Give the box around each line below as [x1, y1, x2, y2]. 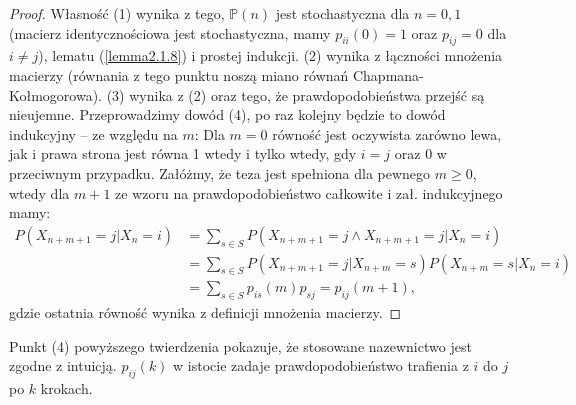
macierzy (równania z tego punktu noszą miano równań [9, 64, 349, 85]
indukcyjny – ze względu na [9, 123, 178, 144]
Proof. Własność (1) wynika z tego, [9, 3, 225, 23]
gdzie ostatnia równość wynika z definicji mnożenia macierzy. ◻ [9, 302, 402, 323]
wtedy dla [9, 182, 70, 203]
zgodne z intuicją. [9, 355, 117, 376]
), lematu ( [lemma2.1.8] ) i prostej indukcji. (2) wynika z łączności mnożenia [38, 45, 503, 66]
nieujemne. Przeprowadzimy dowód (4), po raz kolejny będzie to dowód [9, 104, 446, 125]
